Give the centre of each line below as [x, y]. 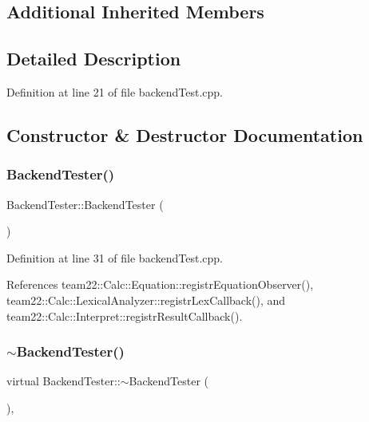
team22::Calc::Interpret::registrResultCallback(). [125, 316]
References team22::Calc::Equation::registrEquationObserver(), [160, 284]
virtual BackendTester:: [63, 381]
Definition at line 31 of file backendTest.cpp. [115, 257]
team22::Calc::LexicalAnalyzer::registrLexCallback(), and [146, 300]
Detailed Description [94, 59]
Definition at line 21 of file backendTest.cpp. [115, 91]
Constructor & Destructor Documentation [185, 134]
